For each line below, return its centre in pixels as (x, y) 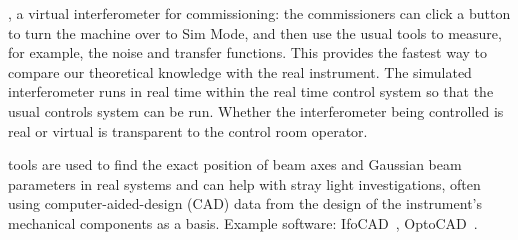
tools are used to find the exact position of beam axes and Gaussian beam (235, 164)
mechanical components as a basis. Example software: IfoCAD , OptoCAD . (243, 222)
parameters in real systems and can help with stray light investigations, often (244, 183)
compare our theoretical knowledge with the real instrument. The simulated (240, 71)
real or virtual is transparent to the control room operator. (188, 130)
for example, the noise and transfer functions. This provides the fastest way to (248, 52)
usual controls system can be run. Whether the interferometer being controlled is (256, 110)
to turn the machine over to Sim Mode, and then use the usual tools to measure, (255, 32)
